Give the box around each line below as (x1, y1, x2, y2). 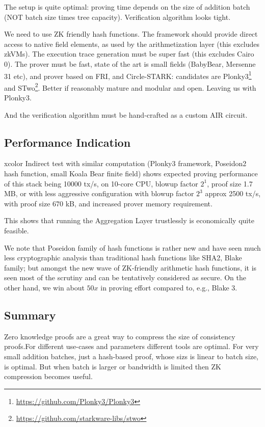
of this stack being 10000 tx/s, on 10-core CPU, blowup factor (4, 178, 198, 189)
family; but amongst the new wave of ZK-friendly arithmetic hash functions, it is (4, 262, 257, 273)
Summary (4, 307, 56, 323)
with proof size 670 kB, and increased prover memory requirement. (4, 198, 213, 208)
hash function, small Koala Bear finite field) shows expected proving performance (4, 168, 258, 179)
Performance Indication (4, 134, 131, 150)
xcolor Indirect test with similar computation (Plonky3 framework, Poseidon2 (4, 158, 247, 169)
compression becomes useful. (4, 371, 93, 382)
